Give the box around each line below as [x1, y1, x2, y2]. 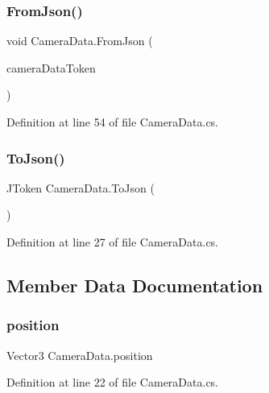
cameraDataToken [6, 59, 96, 76]
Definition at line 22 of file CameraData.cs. [6, 374, 219, 391]
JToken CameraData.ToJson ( [6, 179, 155, 196]
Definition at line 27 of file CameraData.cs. [6, 234, 219, 250]
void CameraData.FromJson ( [6, 32, 153, 49]
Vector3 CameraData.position [6, 346, 153, 363]
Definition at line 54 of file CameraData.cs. [6, 114, 219, 130]
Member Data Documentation [6, 272, 263, 297]
